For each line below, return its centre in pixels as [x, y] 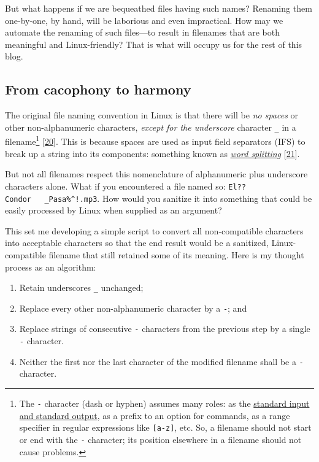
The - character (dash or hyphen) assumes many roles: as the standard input [164, 403]
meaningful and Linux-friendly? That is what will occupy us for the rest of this [154, 44]
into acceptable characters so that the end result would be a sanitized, [137, 243]
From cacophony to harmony [98, 89]
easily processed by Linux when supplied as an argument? [113, 210]
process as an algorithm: [51, 267]
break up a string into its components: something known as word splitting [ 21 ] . [152, 153]
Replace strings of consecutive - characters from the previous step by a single [165, 329]
